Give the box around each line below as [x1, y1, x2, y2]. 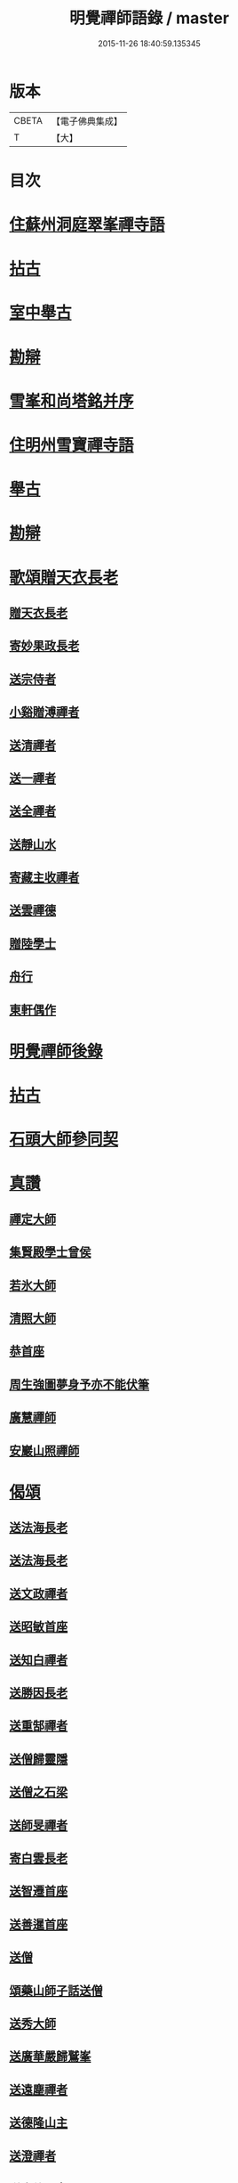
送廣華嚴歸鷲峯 [9, 2049, 91, 2065]
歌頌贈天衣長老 [9, 567, 119, 588]
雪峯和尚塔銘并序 [9, 391, 135, 411]
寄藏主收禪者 [9, 870, 80, 885]
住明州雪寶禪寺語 [9, 436, 135, 455]
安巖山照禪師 [9, 1443, 80, 1458]
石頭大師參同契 [9, 1129, 119, 1150]
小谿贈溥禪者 [9, 705, 80, 720]
